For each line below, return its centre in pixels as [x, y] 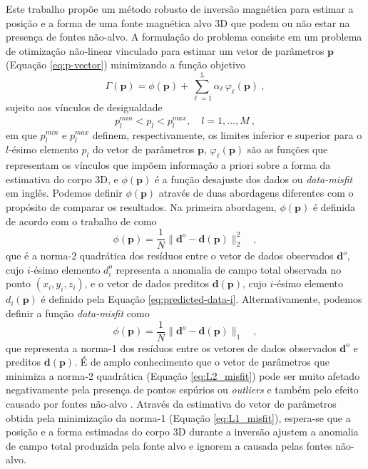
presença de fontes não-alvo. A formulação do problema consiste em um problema [184, 37]
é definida [334, 206]
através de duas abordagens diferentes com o [256, 193]
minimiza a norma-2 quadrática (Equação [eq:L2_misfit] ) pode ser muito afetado [183, 375]
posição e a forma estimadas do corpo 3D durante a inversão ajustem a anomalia [182, 432]
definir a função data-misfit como [78, 313]
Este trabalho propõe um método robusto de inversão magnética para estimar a [180, 9]
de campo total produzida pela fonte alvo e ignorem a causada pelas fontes [169, 445]
